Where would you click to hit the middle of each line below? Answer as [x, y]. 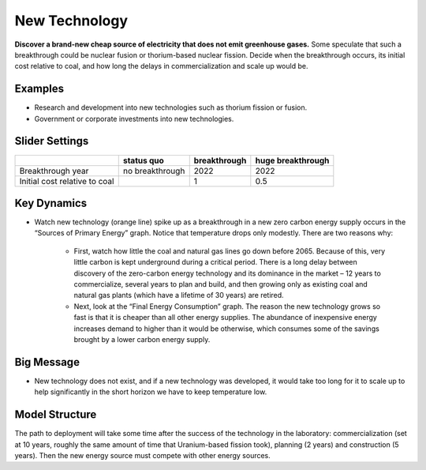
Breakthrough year [54, 171]
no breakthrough [154, 171]
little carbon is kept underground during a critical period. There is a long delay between [216, 262]
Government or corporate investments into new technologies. [134, 118]
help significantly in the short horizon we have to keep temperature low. [151, 392]
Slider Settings [52, 141]
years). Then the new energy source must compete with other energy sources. [143, 455]
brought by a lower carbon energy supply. [142, 339]
